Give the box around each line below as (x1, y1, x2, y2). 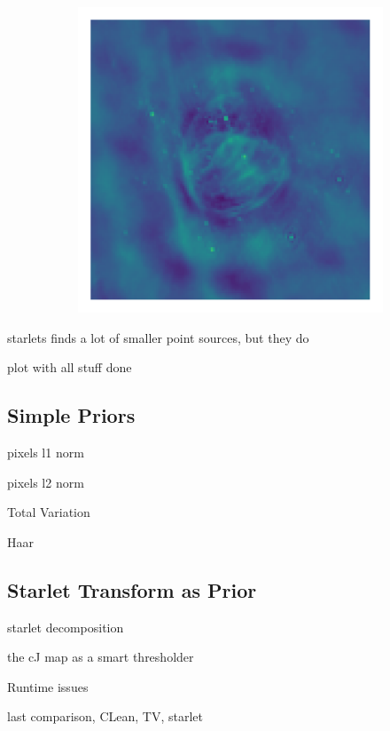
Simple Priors (7, 401, 136, 429)
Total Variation (7, 503, 90, 521)
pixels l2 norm (7, 473, 84, 491)
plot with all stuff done (7, 358, 132, 377)
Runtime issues (7, 677, 89, 695)
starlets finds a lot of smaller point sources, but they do (7, 328, 309, 346)
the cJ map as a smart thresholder (7, 648, 194, 666)
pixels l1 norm (7, 442, 84, 461)
